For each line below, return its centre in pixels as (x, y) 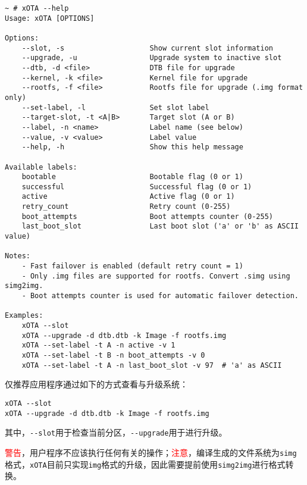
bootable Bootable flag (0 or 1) (132, 177)
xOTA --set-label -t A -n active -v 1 (98, 345)
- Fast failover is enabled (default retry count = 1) (132, 266)
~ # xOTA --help (37, 8)
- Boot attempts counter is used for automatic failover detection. (160, 296)
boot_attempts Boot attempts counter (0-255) (148, 216)
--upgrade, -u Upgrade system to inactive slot (152, 58)
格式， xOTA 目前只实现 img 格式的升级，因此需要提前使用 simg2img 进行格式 (145, 464)
